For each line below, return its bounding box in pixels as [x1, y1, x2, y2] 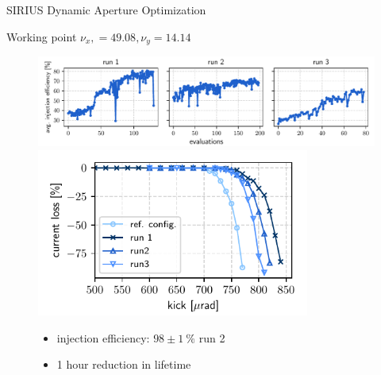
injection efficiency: [56, 329, 150, 346]
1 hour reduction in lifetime [56, 356, 191, 373]
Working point [6, 28, 77, 44]
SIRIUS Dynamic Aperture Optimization [6, 2, 206, 17]
